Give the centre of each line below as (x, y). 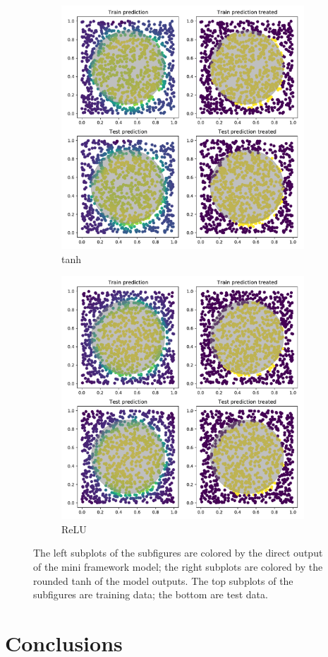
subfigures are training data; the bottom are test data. (151, 594)
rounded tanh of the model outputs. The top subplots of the (163, 580)
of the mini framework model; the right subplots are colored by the (178, 566)
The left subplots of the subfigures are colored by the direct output (178, 553)
